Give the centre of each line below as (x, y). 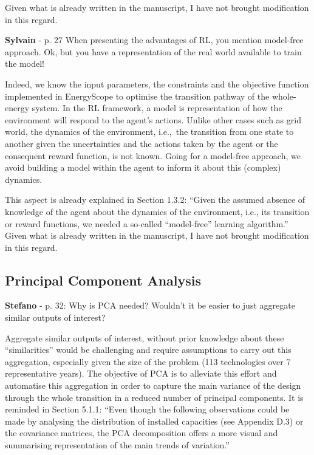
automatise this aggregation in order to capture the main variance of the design (153, 385)
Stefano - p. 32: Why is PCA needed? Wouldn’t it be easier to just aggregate (150, 305)
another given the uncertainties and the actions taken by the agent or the (142, 143)
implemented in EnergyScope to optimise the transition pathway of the (137, 96)
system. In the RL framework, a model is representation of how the (157, 108)
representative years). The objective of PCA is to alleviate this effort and (141, 373)
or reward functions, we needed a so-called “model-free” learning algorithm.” (147, 223)
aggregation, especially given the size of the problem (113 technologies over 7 (148, 361)
